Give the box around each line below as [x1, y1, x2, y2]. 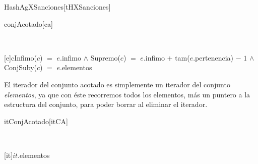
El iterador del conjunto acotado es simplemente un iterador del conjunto [4, 79, 230, 89]
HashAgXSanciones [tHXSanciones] [4, 2, 111, 12]
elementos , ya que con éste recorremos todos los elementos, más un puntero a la [4, 89, 250, 99]
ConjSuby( [4, 62, 37, 73]
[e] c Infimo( [4, 52, 37, 63]
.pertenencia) [193, 52, 233, 63]
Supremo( [90, 52, 120, 63]
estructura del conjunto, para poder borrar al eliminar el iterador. [4, 99, 208, 110]
